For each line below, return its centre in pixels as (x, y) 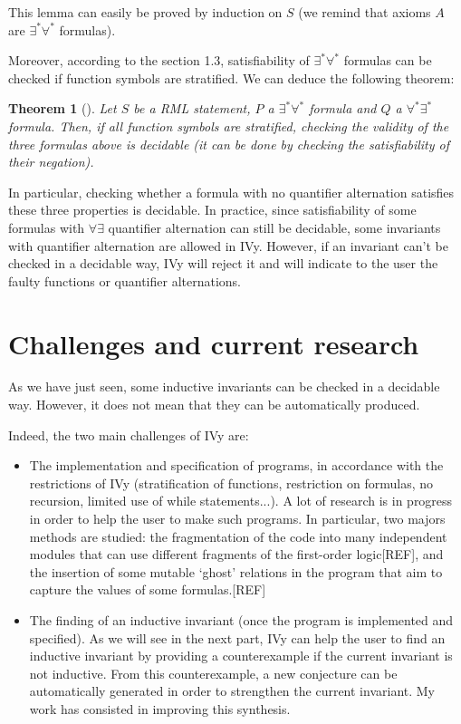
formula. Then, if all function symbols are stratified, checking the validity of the (229, 125)
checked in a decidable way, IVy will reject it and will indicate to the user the (223, 263)
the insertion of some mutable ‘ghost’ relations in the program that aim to (236, 571)
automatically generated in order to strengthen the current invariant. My (232, 691)
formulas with (47, 227)
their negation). (51, 162)
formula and (343, 108)
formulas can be (388, 60)
